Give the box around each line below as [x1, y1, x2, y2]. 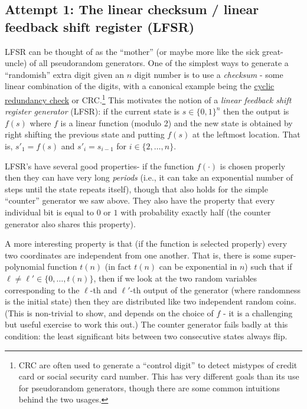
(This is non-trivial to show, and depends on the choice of [5, 306, 214, 319]
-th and [90, 283, 117, 296]
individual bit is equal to [5, 205, 94, 218]
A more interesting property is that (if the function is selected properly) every [5, 237, 288, 250]
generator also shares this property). [5, 217, 136, 230]
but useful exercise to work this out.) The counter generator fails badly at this [5, 318, 288, 331]
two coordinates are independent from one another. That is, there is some [5, 248, 271, 261]
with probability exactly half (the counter [120, 205, 271, 218]
